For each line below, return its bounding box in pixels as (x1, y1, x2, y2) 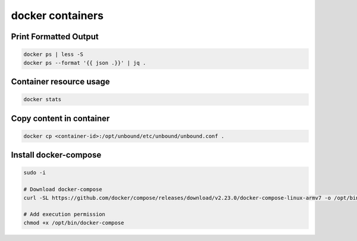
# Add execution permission (23, 211, 105, 218)
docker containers (11, 9, 104, 22)
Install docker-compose (11, 150, 102, 160)
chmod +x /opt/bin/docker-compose (23, 219, 124, 226)
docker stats (23, 96, 62, 103)
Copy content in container (11, 113, 110, 123)
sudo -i (23, 170, 46, 176)
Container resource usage (11, 76, 110, 86)
